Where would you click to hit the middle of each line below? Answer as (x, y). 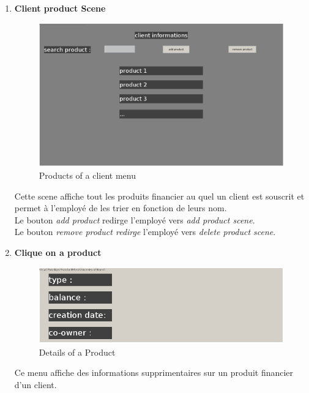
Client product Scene (60, 8)
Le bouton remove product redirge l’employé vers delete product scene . (145, 232)
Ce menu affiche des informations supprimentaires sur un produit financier (154, 372)
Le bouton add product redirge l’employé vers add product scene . (135, 219)
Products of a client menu (87, 175)
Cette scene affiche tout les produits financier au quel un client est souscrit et (159, 196)
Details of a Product (77, 352)
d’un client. (35, 385)
